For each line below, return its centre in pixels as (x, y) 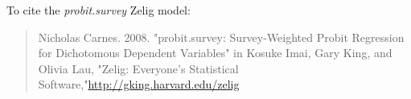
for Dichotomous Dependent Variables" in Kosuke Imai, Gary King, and (215, 53)
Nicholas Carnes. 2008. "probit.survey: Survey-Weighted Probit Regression (221, 37)
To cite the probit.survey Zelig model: (99, 10)
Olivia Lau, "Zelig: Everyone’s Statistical (138, 68)
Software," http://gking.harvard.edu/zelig (139, 84)
